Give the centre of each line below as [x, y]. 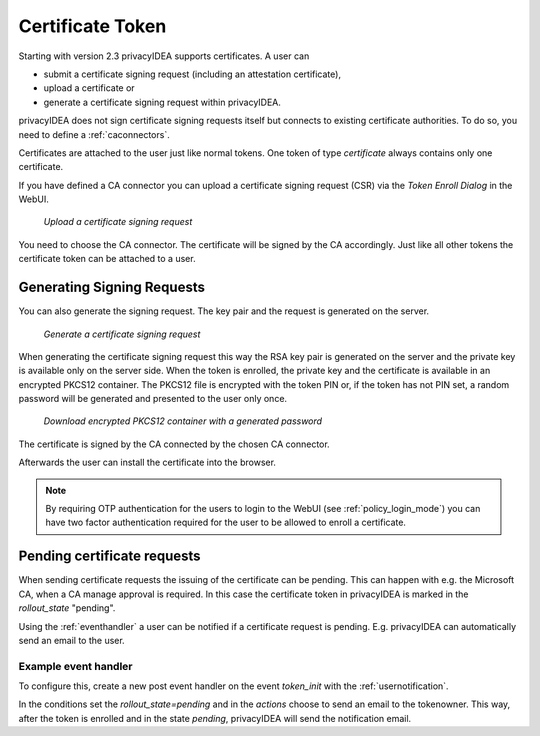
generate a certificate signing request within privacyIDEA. [162, 102]
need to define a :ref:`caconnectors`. [94, 134]
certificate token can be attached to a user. [107, 259]
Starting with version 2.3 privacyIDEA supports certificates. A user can [164, 56]
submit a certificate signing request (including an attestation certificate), [192, 74]
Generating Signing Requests [111, 287]
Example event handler [75, 666]
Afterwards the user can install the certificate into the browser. [147, 462]
